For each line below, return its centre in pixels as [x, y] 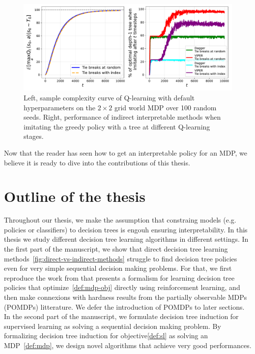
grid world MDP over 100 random [165, 107]
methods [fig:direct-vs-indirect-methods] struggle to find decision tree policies [121, 258]
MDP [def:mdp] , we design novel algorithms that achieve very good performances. [128, 345]
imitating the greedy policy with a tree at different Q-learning [117, 126]
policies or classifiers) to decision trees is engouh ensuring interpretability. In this [126, 229]
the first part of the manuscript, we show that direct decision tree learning [116, 249]
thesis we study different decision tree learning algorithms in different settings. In [126, 239]
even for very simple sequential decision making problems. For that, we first [118, 268]
